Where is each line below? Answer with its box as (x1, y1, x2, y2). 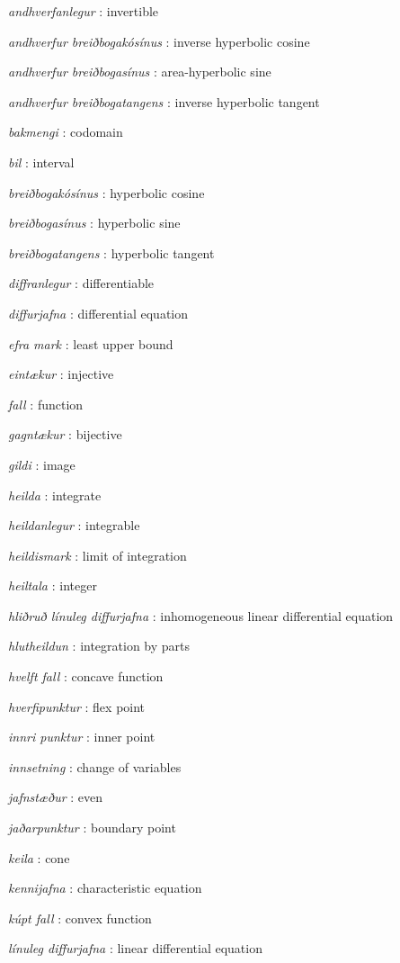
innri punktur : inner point (8, 727, 156, 746)
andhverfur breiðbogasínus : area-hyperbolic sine (8, 62, 271, 81)
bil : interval (8, 152, 75, 171)
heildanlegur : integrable (8, 516, 140, 535)
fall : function (8, 394, 84, 413)
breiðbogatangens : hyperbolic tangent (8, 243, 215, 262)
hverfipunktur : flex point (8, 697, 146, 715)
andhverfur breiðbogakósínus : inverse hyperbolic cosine (8, 31, 310, 50)
